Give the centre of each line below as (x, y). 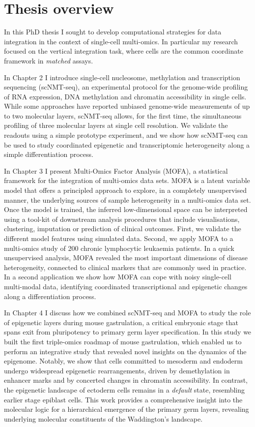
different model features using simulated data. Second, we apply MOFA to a (119, 238)
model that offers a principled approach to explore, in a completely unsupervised (125, 190)
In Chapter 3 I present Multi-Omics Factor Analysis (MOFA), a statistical (116, 170)
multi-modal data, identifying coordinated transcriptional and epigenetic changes (126, 286)
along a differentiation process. (50, 296)
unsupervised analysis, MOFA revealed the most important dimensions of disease (126, 258)
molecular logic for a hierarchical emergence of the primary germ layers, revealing (127, 409)
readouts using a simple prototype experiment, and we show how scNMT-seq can (126, 135)
